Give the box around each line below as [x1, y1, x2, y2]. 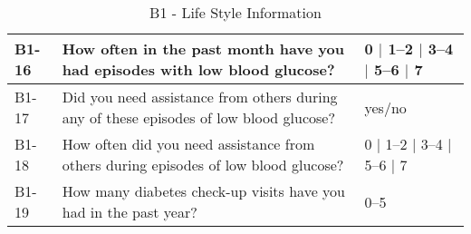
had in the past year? [62, 201, 197, 222]
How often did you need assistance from [62, 133, 315, 154]
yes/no [364, 96, 407, 118]
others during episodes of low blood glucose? [62, 154, 344, 175]
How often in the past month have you [62, 38, 344, 59]
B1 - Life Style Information [149, 2, 322, 23]
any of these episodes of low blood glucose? [62, 107, 335, 128]
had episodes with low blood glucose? [62, 59, 335, 80]
